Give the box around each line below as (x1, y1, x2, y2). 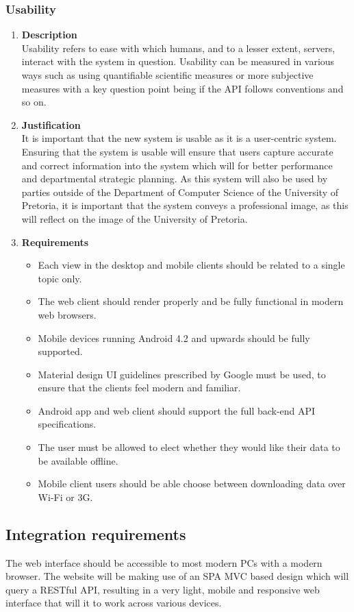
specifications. (38, 417, 97, 431)
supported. (38, 344, 83, 358)
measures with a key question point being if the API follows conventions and (21, 81, 344, 95)
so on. (21, 95, 47, 109)
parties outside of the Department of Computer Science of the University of (21, 184, 338, 199)
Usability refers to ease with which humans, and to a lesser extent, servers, (21, 40, 336, 55)
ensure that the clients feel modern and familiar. (38, 380, 241, 395)
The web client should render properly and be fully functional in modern (38, 294, 344, 308)
